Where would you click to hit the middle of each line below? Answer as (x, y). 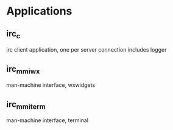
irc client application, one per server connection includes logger (86, 50)
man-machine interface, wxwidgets (51, 85)
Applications (39, 11)
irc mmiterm (26, 105)
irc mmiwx (23, 70)
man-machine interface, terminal (47, 120)
